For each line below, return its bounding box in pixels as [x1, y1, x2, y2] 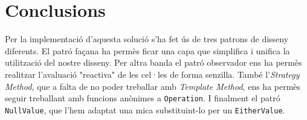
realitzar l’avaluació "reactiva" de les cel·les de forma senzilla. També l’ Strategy [5, 68, 300, 80]
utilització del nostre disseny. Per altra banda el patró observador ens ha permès [5, 56, 302, 69]
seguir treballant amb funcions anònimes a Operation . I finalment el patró [5, 92, 280, 104]
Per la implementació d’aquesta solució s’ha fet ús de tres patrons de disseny [5, 33, 289, 45]
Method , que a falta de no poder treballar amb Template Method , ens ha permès [5, 80, 301, 92]
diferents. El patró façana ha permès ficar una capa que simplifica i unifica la [5, 44, 290, 57]
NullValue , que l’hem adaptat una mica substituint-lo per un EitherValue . [5, 103, 285, 116]
